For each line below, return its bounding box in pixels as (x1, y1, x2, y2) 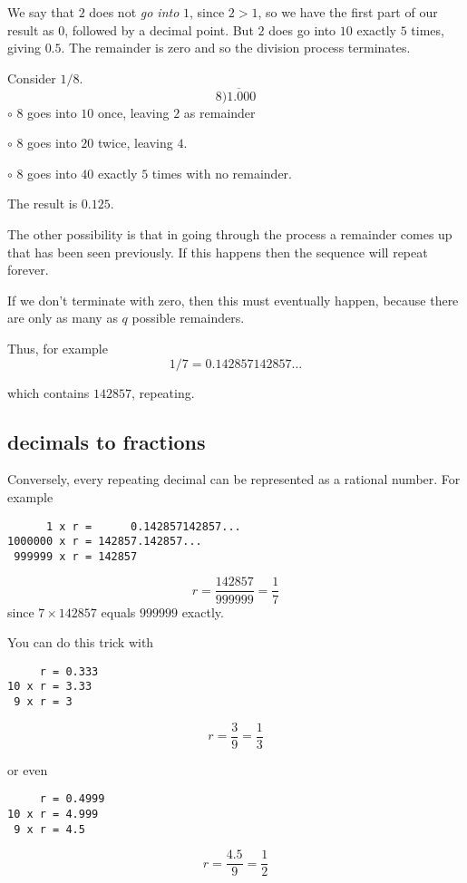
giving (7, 38, 41, 57)
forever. (7, 260, 49, 279)
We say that (7, 3, 74, 21)
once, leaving (97, 102, 170, 121)
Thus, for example (7, 338, 108, 357)
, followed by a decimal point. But (64, 20, 254, 39)
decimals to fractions (7, 427, 206, 455)
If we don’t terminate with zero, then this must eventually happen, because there (7, 290, 459, 309)
